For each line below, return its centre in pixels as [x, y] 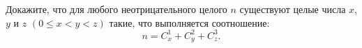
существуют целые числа [293, 9]
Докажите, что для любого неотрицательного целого [116, 9]
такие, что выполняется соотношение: [189, 22]
